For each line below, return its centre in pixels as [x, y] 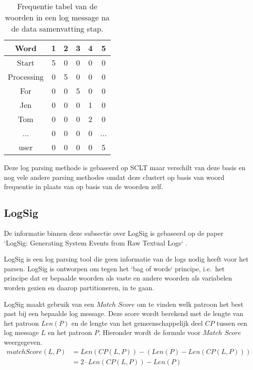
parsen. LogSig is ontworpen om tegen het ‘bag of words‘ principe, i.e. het [114, 268]
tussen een [232, 323]
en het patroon [70, 332]
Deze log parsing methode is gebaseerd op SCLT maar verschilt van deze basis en [125, 167]
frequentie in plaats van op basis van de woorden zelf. [84, 186]
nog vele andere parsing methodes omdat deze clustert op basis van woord [114, 177]
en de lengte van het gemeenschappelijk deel [137, 323]
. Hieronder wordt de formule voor [149, 332]
